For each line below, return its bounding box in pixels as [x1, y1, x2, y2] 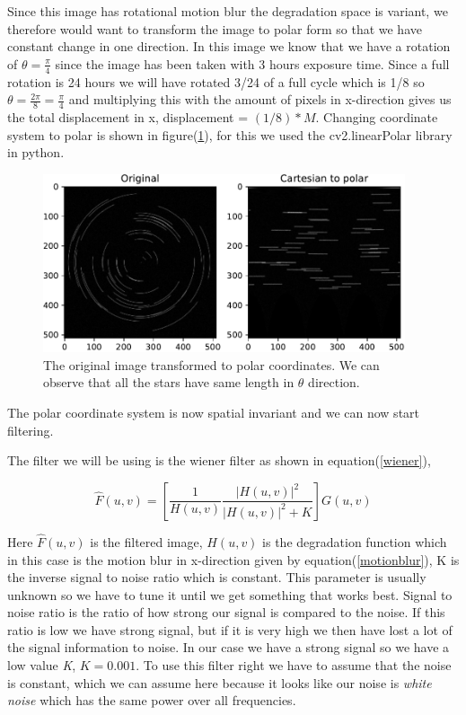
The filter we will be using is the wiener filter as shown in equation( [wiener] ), [7, 451, 431, 470]
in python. [7, 143, 65, 162]
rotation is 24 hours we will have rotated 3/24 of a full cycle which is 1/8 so [7, 72, 425, 91]
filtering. [7, 420, 54, 439]
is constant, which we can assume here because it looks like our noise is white [7, 673, 432, 692]
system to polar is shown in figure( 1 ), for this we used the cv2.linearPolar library [7, 125, 453, 144]
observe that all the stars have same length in [43, 373, 295, 392]
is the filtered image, [90, 532, 203, 551]
